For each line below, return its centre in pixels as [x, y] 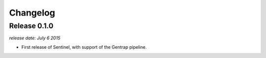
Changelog [32, 13]
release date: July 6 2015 [35, 38]
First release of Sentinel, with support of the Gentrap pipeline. [84, 47]
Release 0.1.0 [31, 26]
